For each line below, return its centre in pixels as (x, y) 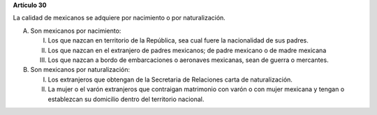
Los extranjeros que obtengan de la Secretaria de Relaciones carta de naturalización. (170, 79)
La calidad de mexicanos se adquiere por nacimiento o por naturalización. (119, 18)
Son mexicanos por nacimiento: (76, 31)
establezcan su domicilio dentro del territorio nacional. (126, 99)
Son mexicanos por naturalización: (80, 70)
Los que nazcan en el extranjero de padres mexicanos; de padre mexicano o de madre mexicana (187, 50)
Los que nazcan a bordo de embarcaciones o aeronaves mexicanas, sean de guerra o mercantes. (188, 60)
